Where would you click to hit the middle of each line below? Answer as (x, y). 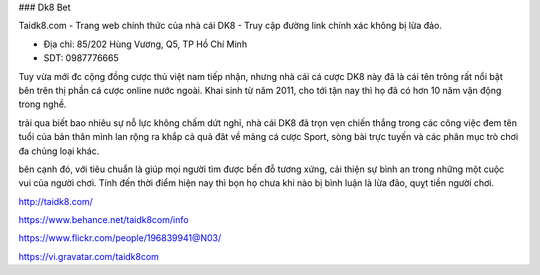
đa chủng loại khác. (59, 151)
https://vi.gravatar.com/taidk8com (89, 256)
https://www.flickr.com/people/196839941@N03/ (120, 238)
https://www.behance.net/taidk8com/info (103, 220)
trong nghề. (42, 104)
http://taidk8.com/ (56, 201)
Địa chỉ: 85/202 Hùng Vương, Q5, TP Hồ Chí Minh (145, 44)
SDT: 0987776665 (81, 58)
